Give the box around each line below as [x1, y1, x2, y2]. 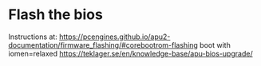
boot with [199, 40, 231, 49]
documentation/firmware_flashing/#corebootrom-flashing [8, 40, 198, 49]
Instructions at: [8, 32, 57, 41]
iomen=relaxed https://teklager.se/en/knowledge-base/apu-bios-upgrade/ [8, 49, 253, 58]
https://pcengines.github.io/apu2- [58, 32, 171, 41]
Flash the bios [8, 6, 104, 24]
